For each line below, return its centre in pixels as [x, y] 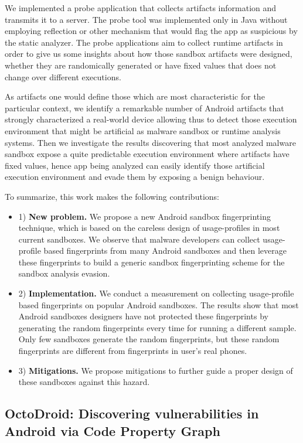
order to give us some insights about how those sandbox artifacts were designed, [149, 54]
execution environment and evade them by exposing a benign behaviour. [135, 177]
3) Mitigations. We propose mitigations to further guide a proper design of [156, 370]
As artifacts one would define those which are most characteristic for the [135, 96]
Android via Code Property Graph [113, 430]
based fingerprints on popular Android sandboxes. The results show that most [159, 304]
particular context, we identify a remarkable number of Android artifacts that [144, 108]
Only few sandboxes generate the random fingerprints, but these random [149, 339]
